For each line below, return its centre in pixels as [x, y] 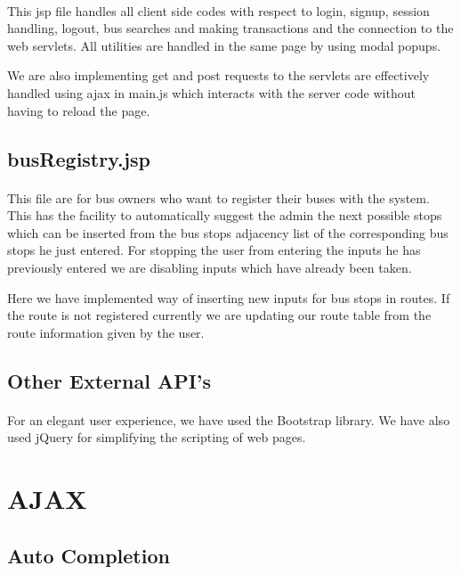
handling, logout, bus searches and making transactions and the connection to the [230, 28]
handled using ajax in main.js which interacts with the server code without [211, 92]
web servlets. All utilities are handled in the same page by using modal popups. [224, 45]
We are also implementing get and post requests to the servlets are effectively [218, 75]
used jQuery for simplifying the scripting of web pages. [157, 437]
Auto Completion [89, 555]
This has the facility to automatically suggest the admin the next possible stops [225, 215]
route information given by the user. [106, 332]
